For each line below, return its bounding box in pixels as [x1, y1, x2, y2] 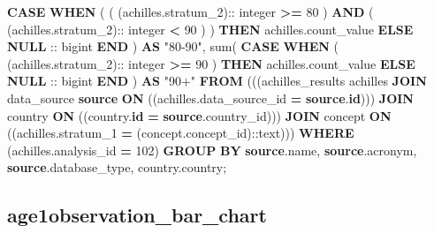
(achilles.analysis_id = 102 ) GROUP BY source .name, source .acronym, [7, 140, 417, 159]
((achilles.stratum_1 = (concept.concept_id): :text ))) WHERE [7, 124, 354, 142]
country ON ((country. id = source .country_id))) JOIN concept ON [7, 106, 392, 124]
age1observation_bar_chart [7, 201, 267, 229]
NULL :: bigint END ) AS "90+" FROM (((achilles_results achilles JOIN [7, 71, 427, 90]
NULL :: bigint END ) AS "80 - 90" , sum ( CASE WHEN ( [7, 37, 339, 56]
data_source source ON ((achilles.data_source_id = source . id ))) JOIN [7, 88, 414, 107]
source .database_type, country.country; [7, 158, 227, 177]
